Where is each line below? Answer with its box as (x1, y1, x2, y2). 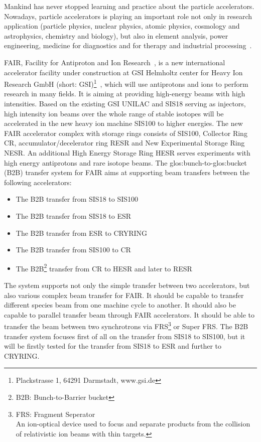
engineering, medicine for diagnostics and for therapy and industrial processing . (4, 40, 252, 51)
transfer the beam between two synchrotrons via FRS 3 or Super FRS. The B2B (4, 320, 248, 331)
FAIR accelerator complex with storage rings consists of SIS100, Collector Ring (4, 127, 247, 138)
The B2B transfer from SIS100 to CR (16, 244, 131, 255)
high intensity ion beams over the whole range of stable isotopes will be (4, 108, 224, 118)
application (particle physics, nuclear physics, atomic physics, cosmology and (4, 21, 240, 31)
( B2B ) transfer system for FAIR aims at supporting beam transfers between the (4, 167, 250, 178)
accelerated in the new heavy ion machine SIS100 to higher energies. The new (4, 118, 243, 128)
